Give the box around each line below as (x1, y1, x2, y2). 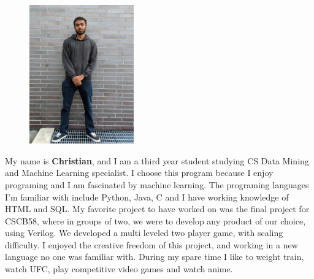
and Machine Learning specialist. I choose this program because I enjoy (5, 166, 274, 179)
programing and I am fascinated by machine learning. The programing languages (5, 178, 309, 191)
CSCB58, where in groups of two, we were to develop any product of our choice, (5, 214, 306, 227)
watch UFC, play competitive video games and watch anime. (5, 262, 233, 275)
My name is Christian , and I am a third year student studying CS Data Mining (5, 154, 309, 167)
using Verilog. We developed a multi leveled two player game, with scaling (5, 226, 283, 239)
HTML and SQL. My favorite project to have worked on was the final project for (5, 202, 310, 215)
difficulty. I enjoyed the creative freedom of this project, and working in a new (5, 238, 298, 251)
